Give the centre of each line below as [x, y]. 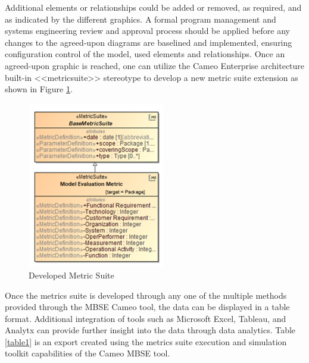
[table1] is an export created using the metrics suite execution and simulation [146, 341]
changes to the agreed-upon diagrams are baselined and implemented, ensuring [149, 42]
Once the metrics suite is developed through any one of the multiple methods [146, 295]
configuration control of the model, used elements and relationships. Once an [145, 54]
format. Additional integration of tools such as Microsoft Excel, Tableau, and [146, 318]
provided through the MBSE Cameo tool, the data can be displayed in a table [147, 307]
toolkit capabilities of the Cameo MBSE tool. [88, 353]
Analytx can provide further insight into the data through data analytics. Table [150, 330]
